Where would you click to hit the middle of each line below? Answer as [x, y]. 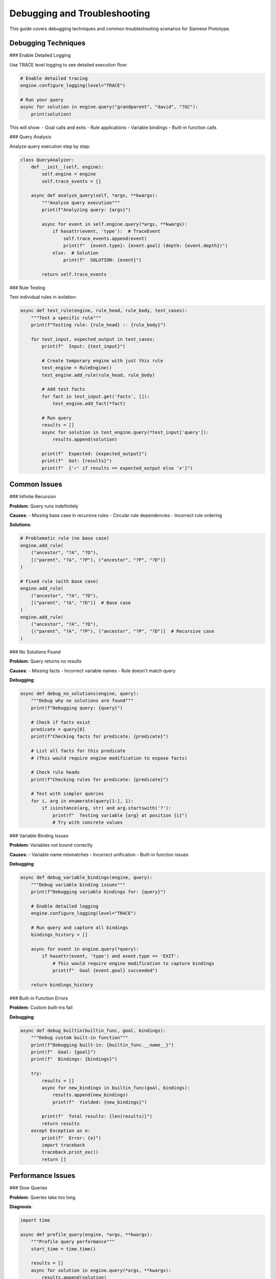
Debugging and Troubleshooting [80, 13]
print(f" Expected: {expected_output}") [94, 454]
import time [35, 1220]
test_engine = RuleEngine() [77, 368]
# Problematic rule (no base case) [65, 538]
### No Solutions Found [35, 652]
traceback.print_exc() [70, 1152]
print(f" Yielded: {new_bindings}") [100, 1102]
